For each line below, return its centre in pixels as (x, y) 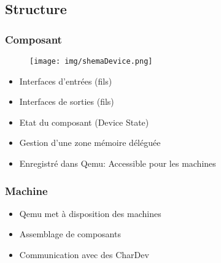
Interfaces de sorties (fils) (67, 101)
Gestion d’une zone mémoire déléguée (90, 143)
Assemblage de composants (70, 234)
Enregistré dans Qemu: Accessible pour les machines (118, 163)
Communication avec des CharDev (84, 255)
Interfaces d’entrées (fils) (66, 81)
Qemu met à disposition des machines (90, 213)
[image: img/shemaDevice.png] (91, 61)
